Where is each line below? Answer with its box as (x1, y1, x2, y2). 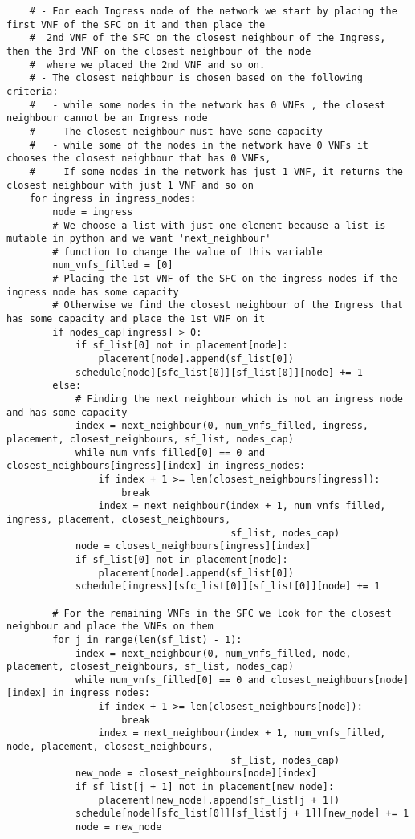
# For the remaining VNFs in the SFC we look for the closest (52, 607, 392, 619)
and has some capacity (6, 406, 128, 418)
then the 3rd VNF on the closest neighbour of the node (6, 45, 311, 57)
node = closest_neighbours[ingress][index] (75, 540, 311, 552)
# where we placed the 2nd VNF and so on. (29, 59, 266, 71)
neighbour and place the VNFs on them (6, 621, 214, 633)
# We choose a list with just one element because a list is (52, 219, 386, 231)
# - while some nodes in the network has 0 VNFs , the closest (29, 99, 386, 111)
